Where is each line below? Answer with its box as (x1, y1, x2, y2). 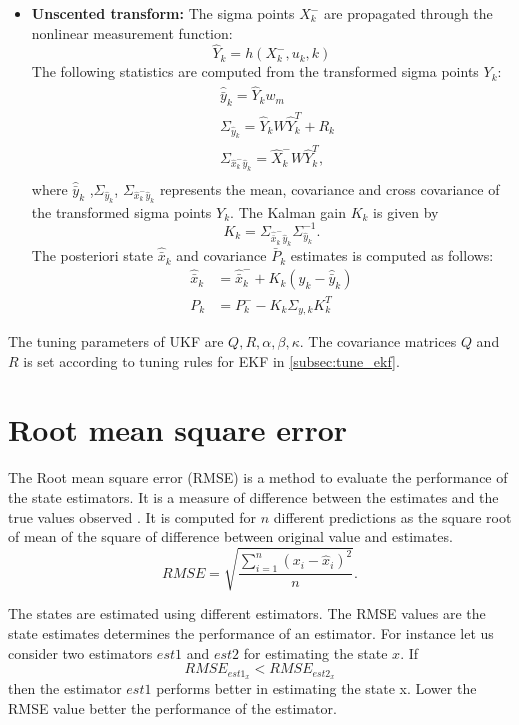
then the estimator (8, 677, 122, 698)
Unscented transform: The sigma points (31, 3, 295, 23)
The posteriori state (31, 245, 153, 266)
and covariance (176, 245, 267, 266)
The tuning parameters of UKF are (8, 331, 224, 352)
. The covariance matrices (299, 331, 457, 352)
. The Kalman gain (230, 201, 346, 222)
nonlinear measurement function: (31, 22, 233, 43)
